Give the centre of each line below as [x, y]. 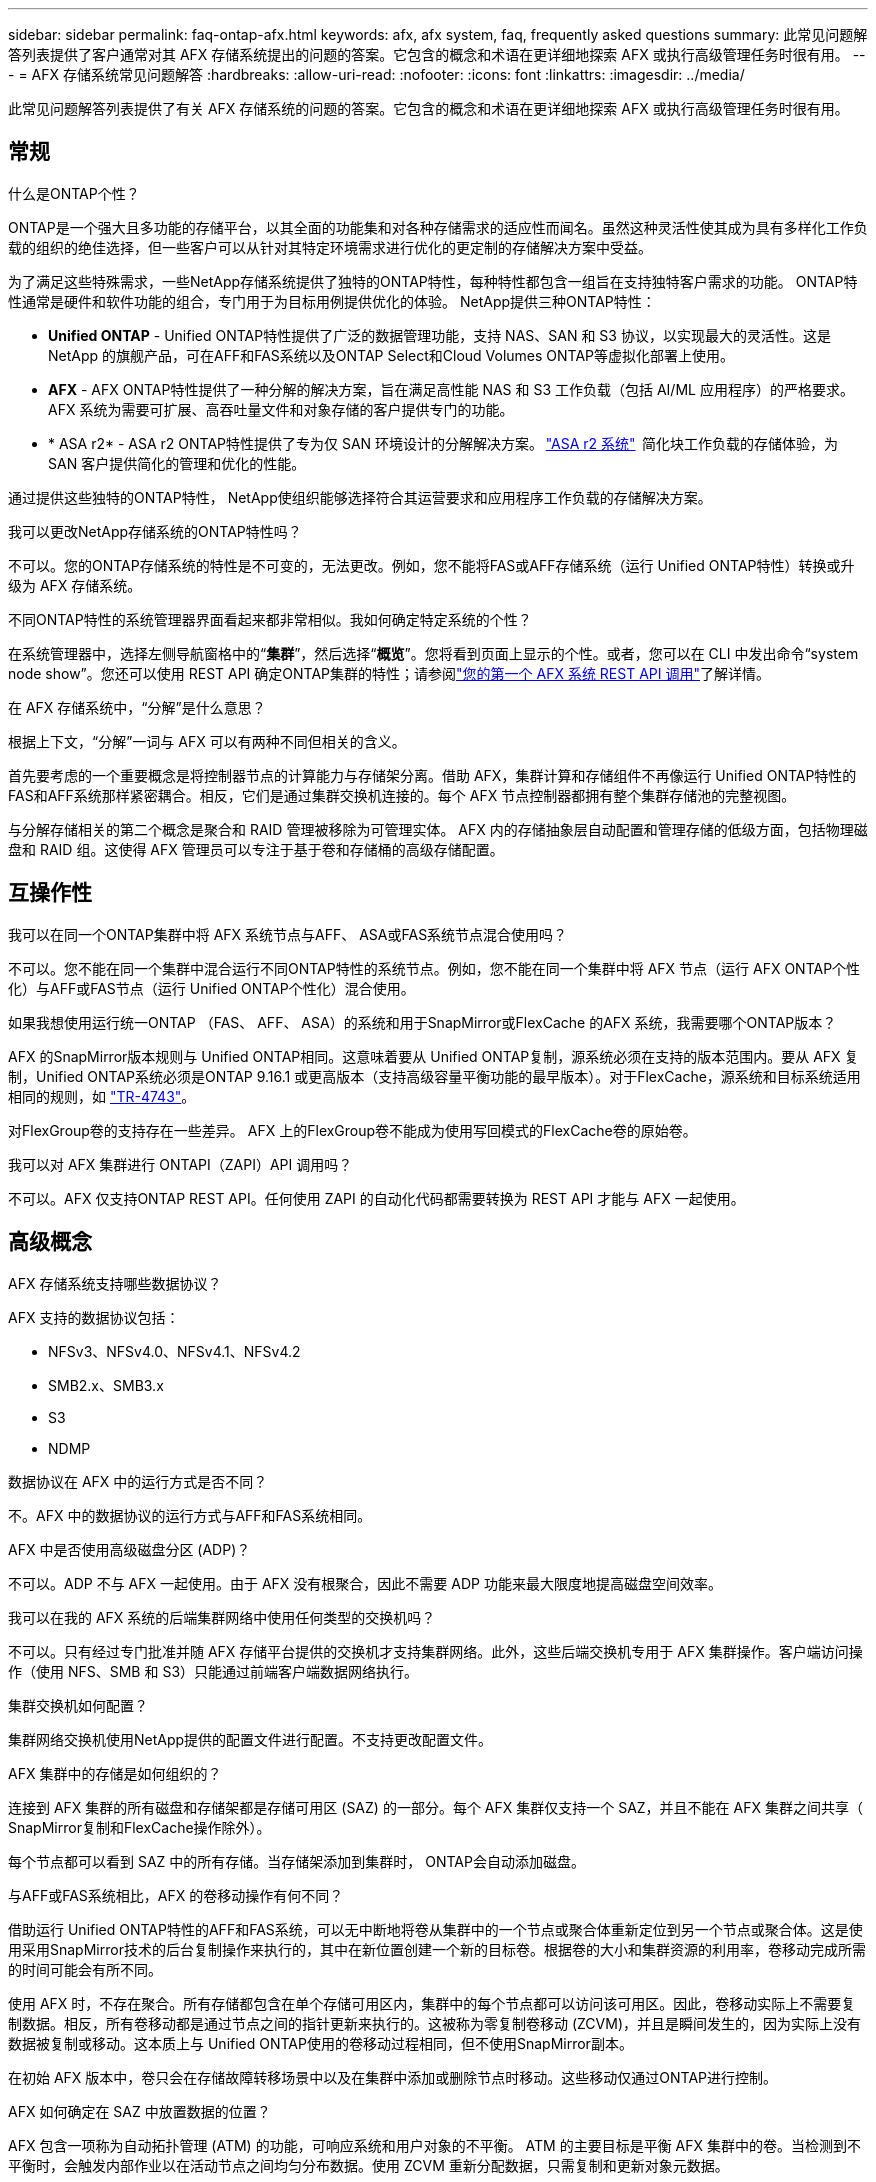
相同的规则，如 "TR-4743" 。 [102, 1096]
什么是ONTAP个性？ [74, 193]
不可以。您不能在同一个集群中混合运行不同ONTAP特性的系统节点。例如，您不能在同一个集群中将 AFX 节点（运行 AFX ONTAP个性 [434, 968]
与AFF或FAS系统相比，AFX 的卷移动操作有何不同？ [176, 1895]
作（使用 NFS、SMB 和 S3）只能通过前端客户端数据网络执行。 [213, 1671]
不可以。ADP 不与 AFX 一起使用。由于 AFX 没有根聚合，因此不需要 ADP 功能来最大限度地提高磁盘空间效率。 [365, 1583]
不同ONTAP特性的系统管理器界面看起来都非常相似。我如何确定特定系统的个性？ [270, 619]
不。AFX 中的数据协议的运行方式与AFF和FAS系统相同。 [190, 1515]
